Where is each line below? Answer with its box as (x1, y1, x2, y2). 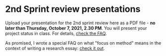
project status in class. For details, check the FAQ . (5, 30, 107, 36)
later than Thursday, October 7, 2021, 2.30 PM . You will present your (5, 25, 147, 31)
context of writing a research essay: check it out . (5, 45, 105, 51)
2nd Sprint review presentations (5, 3, 141, 15)
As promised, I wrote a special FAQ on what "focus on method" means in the (5, 40, 162, 46)
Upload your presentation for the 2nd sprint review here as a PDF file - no (5, 20, 156, 26)
